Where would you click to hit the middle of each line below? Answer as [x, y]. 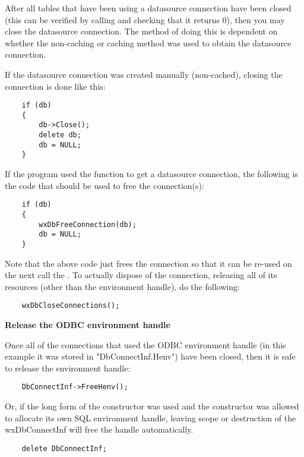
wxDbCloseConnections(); [71, 306]
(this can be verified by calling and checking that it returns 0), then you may [145, 19]
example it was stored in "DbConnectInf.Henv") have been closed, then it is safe [150, 356]
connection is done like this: [55, 86]
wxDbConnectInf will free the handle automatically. [99, 429]
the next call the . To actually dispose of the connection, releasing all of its [141, 275]
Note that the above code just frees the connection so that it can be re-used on [148, 263]
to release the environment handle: [68, 368]
